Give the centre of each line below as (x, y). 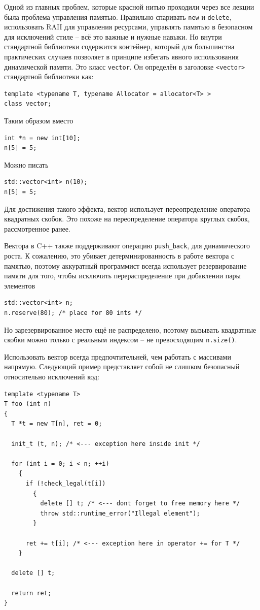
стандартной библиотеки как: (49, 76)
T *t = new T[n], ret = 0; (57, 424)
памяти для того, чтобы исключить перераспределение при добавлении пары (122, 276)
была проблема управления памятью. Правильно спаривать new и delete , (118, 17)
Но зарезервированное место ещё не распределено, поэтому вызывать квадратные (130, 329)
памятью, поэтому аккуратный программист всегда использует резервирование (125, 265)
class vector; (28, 104)
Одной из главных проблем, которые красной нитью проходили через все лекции (129, 7)
